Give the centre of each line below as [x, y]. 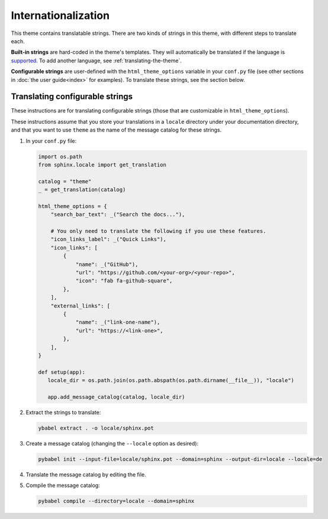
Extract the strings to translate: [63, 412]
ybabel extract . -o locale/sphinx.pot [96, 428]
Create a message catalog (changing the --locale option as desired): [112, 443]
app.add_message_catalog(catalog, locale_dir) [116, 397]
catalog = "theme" [65, 181]
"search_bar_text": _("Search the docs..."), [118, 214]
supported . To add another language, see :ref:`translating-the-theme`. [96, 60]
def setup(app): [62, 372]
